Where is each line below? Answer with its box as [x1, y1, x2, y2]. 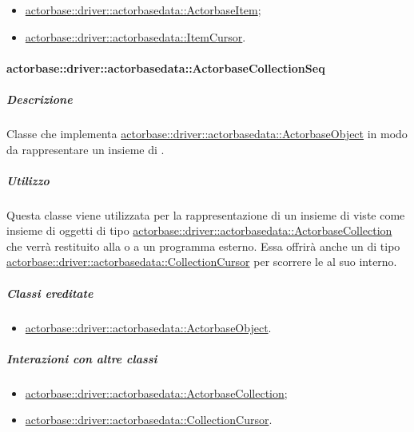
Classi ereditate [6, 284, 94, 301]
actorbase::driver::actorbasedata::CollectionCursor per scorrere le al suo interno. [6, 253, 397, 270]
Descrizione [6, 90, 73, 107]
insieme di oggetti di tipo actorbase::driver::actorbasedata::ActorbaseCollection [6, 222, 392, 239]
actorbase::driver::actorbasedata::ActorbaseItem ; [25, 2, 261, 18]
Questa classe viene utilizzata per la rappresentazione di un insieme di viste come [6, 206, 405, 223]
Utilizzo [6, 172, 50, 188]
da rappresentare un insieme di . [6, 141, 165, 157]
